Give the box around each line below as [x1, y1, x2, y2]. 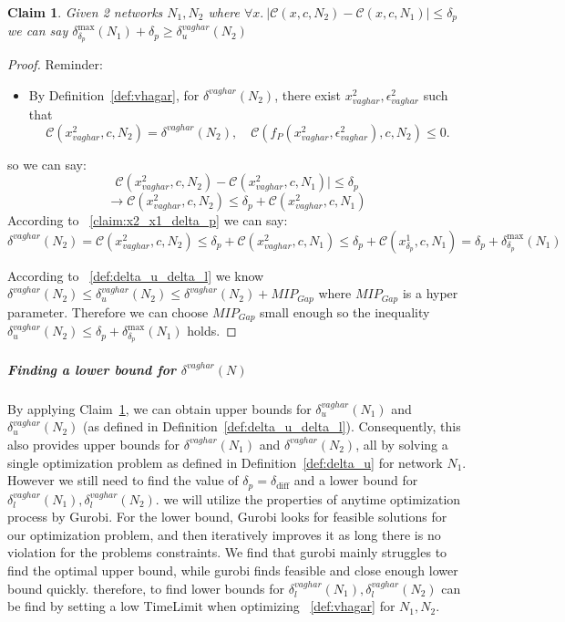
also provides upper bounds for [7, 434, 180, 453]
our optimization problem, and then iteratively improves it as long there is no [7, 524, 441, 544]
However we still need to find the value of [7, 471, 239, 490]
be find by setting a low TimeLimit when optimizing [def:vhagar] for [7, 596, 395, 616]
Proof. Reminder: [7, 55, 103, 74]
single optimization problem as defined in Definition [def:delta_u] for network [7, 452, 443, 472]
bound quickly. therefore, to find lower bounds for [7, 578, 285, 597]
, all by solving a [355, 434, 448, 453]
